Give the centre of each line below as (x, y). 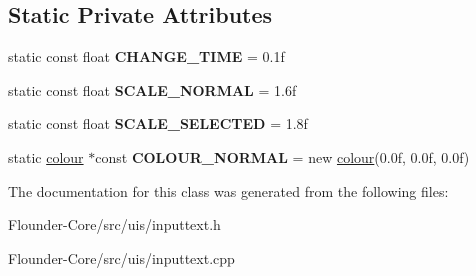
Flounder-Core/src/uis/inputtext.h (114, 224)
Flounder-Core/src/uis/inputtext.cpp (121, 257)
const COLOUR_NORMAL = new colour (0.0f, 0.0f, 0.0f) (282, 156)
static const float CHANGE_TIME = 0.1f (146, 56)
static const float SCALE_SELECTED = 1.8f (158, 123)
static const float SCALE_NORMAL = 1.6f (152, 89)
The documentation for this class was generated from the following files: (228, 190)
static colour (46, 156)
